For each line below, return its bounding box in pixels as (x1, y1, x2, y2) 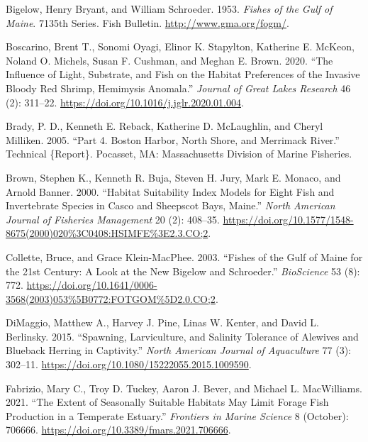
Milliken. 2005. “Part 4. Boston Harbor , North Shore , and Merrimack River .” (6, 132, 340, 147)
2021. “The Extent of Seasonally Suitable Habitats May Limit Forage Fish (6, 394, 329, 409)
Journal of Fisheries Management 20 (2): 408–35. (6, 211, 220, 226)
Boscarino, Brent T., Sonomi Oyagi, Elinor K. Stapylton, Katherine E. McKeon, (6, 39, 355, 54)
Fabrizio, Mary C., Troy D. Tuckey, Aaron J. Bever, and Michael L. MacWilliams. (6, 380, 362, 395)
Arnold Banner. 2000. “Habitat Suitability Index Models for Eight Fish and (6, 184, 335, 199)
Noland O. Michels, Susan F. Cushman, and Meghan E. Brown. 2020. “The (6, 53, 333, 67)
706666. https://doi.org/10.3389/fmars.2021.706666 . (6, 422, 231, 437)
